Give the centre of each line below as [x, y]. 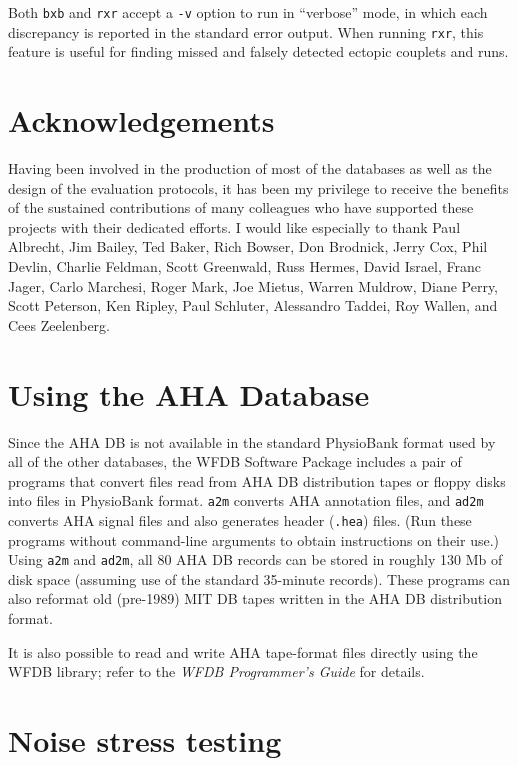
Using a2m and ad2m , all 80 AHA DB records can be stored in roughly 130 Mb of [255, 559]
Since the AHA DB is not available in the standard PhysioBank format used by [252, 441]
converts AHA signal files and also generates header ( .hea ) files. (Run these [240, 519]
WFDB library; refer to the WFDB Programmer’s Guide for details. [216, 671]
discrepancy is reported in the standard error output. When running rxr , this [246, 31]
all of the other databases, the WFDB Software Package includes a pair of [235, 461]
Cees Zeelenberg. [59, 324]
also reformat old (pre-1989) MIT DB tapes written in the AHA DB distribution [255, 598]
